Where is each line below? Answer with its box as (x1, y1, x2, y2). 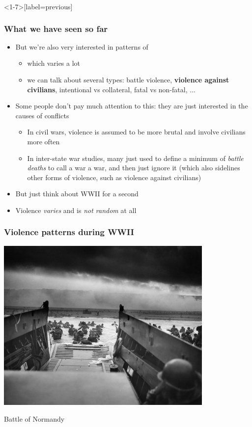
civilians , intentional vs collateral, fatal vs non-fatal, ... (27, 84, 196, 94)
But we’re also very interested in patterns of (15, 41, 148, 52)
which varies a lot (27, 58, 81, 68)
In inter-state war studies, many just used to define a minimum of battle (27, 153, 244, 163)
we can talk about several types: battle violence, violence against (27, 75, 229, 84)
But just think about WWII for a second (15, 188, 139, 199)
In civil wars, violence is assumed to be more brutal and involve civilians (27, 127, 246, 137)
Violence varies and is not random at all (15, 205, 137, 215)
